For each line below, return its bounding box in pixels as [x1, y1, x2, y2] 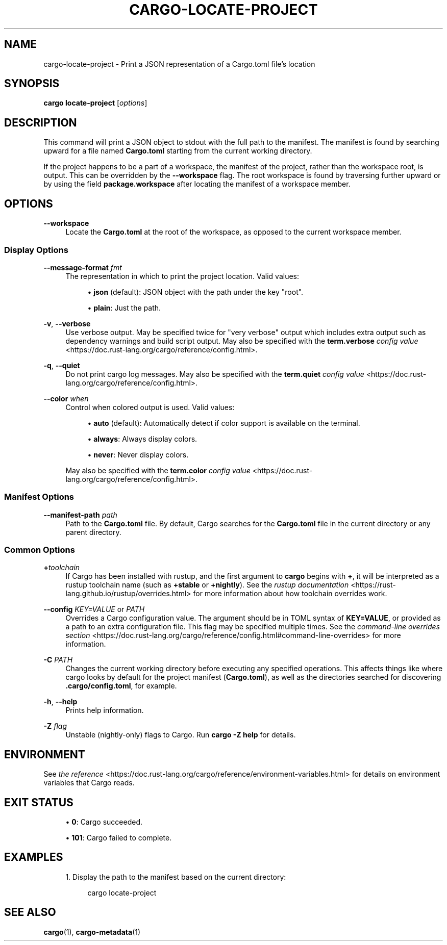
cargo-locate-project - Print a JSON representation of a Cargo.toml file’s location [43, 59, 315, 68]
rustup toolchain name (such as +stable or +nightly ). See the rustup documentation [65, 580, 349, 590]
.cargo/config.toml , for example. [65, 681, 177, 691]
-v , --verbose [43, 319, 91, 328]
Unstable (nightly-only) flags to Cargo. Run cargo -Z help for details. [65, 730, 296, 739]
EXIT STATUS [4, 796, 73, 809]
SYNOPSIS [4, 77, 60, 90]
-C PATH [43, 655, 73, 665]
